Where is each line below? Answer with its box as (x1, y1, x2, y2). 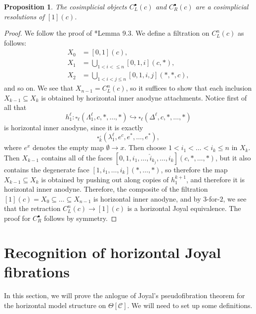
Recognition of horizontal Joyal (4, 242, 221, 262)
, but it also (215, 153, 251, 163)
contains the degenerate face (4, 164, 89, 175)
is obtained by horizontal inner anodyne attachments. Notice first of (41, 92, 247, 103)
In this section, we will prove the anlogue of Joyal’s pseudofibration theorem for (4, 290, 245, 300)
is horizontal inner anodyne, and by (93, 193, 201, 204)
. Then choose (124, 142, 167, 153)
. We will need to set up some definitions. (127, 300, 253, 310)
